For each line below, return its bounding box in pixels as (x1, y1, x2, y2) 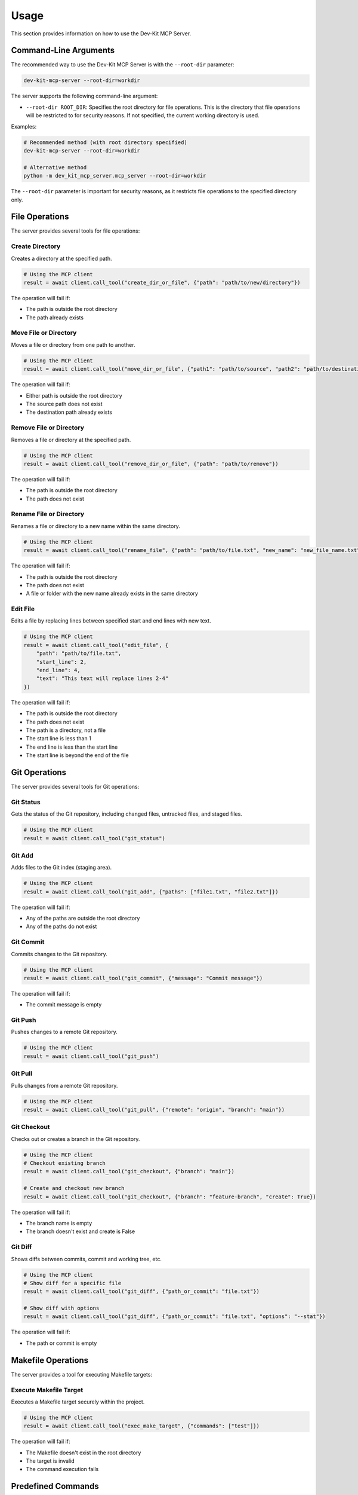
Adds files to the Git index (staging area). (11, 864, 112, 871)
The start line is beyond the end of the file (26, 752, 129, 759)
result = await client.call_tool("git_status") (23, 835, 165, 841)
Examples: (11, 123, 37, 130)
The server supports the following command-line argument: (11, 93, 158, 100)
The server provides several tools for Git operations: (11, 783, 140, 791)
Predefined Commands (11, 1481, 99, 1491)
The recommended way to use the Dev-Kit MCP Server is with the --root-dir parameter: (11, 61, 234, 68)
